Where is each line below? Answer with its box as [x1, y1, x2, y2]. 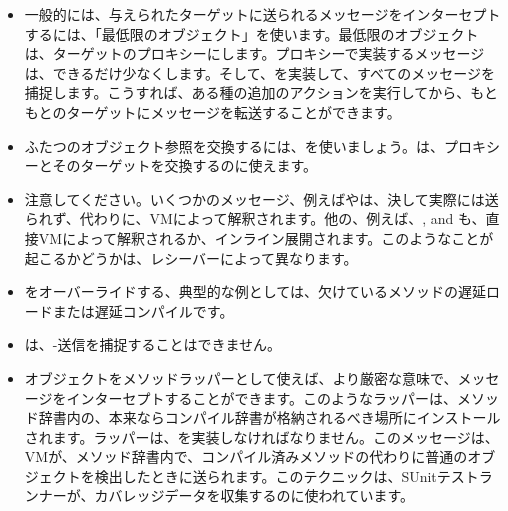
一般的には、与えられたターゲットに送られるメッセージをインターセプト [24, 4, 501, 24]
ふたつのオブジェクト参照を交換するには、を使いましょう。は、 [24, 135, 444, 156]
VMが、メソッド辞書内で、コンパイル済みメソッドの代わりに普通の [24, 446, 468, 467]
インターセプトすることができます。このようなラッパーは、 [66, 387, 458, 408]
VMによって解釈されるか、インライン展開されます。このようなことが [38, 227, 494, 248]
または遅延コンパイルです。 [52, 300, 234, 321]
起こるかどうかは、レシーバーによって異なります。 [24, 247, 358, 268]
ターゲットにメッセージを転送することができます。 [66, 101, 401, 122]
